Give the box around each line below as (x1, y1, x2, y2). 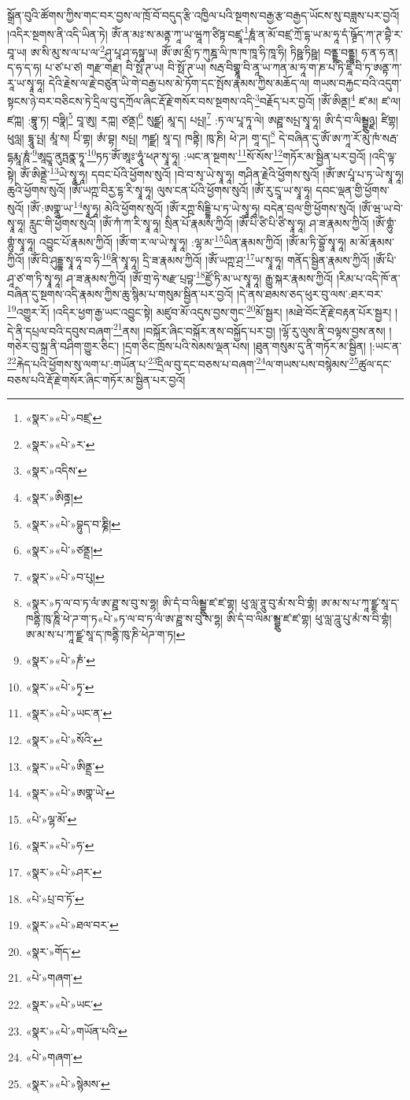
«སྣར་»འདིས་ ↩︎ (25, 462, 87, 479)
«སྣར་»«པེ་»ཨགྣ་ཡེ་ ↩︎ (25, 784, 115, 801)
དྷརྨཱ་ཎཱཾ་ (7, 147, 33, 164)
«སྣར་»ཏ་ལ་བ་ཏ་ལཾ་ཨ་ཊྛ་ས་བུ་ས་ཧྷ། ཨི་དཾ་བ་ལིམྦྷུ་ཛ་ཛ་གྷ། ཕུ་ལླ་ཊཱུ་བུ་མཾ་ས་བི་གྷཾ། (25, 594, 318, 611)
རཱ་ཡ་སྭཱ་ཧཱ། (7, 74, 46, 91)
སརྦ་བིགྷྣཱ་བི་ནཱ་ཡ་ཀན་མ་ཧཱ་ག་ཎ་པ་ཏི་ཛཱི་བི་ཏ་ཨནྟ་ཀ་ (209, 59, 402, 76)
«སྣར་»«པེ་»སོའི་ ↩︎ (25, 731, 102, 747)
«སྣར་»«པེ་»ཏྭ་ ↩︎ (25, 678, 94, 694)
